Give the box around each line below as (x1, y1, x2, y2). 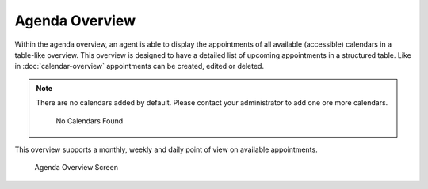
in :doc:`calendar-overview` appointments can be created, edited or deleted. (14, 62, 265, 71)
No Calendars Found (55, 115, 124, 126)
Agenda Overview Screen (34, 163, 119, 172)
